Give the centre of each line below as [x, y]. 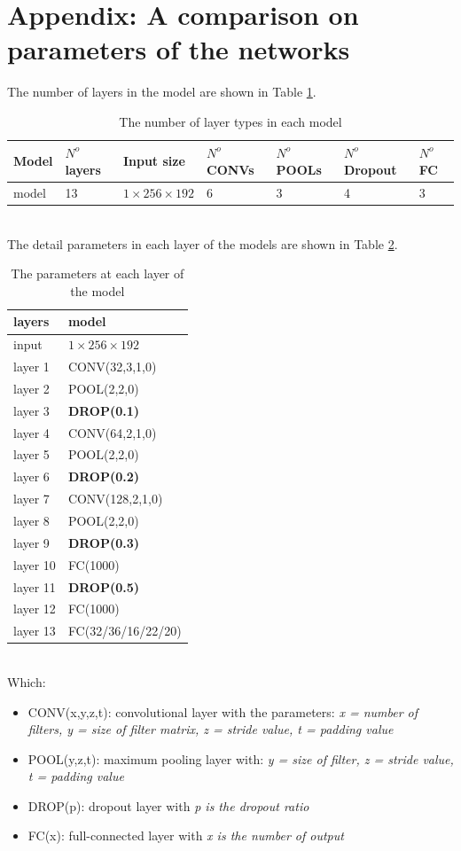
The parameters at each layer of [98, 273]
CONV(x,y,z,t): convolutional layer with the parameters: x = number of [223, 711]
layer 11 [35, 586]
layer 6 [31, 476]
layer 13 [35, 631]
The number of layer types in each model [230, 121]
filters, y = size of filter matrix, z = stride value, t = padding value [211, 729]
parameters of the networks [179, 49]
